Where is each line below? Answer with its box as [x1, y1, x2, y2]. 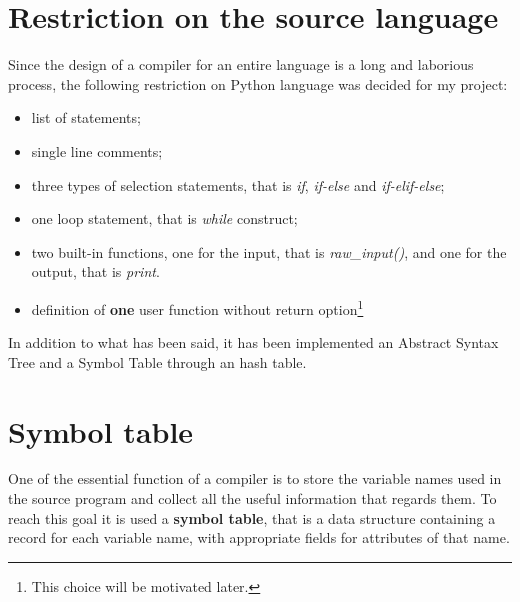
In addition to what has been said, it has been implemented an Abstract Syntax [8, 332, 499, 353]
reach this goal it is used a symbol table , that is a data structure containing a [8, 507, 496, 528]
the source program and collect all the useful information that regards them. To [8, 488, 497, 509]
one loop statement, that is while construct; [31, 208, 298, 229]
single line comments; [31, 140, 163, 161]
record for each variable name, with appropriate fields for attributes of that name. [8, 527, 510, 548]
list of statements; [31, 107, 141, 128]
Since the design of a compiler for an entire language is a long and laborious [8, 54, 474, 75]
